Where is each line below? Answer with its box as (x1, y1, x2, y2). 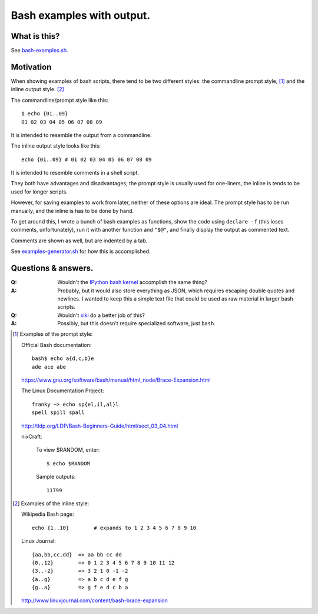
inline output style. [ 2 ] (11, 86, 64, 93)
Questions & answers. (11, 263, 94, 273)
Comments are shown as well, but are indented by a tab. (11, 237, 148, 244)
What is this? (11, 31, 60, 41)
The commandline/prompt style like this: (11, 96, 109, 104)
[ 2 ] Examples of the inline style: (12, 500, 90, 507)
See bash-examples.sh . (11, 47, 68, 54)
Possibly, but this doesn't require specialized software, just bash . (57, 320, 216, 327)
